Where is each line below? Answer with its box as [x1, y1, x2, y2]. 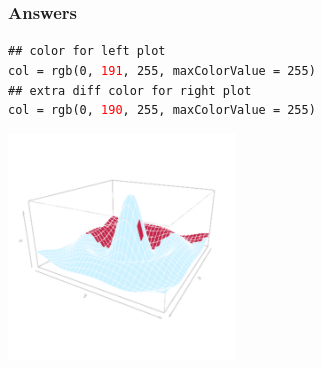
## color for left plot [8, 44, 166, 59]
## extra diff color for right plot [8, 83, 252, 98]
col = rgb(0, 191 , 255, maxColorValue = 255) [8, 63, 316, 78]
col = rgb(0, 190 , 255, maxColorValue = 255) [8, 103, 316, 118]
